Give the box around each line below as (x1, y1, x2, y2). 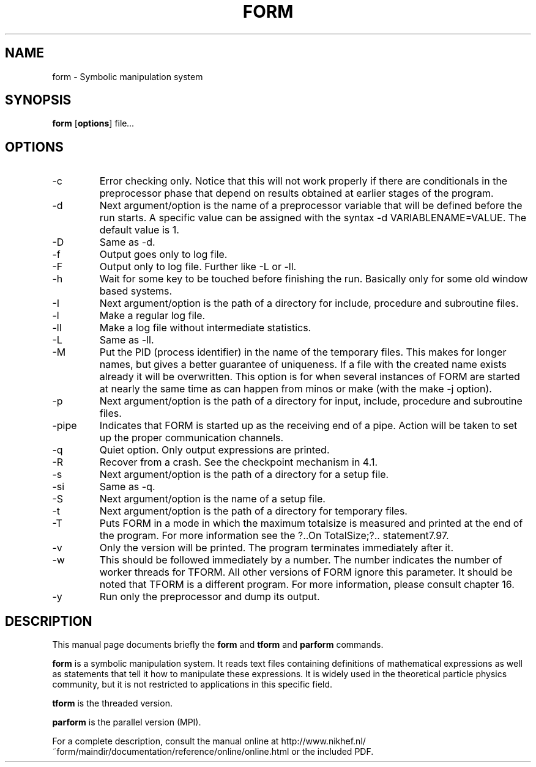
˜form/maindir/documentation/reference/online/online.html (52, 746, 289, 757)
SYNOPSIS (5, 92, 72, 108)
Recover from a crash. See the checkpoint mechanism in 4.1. (99, 456, 378, 469)
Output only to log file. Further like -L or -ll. (99, 260, 297, 273)
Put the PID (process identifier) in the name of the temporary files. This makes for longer (99, 346, 507, 359)
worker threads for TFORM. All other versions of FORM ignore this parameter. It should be (99, 566, 513, 579)
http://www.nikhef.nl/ (281, 736, 366, 747)
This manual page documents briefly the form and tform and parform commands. (52, 639, 384, 650)
